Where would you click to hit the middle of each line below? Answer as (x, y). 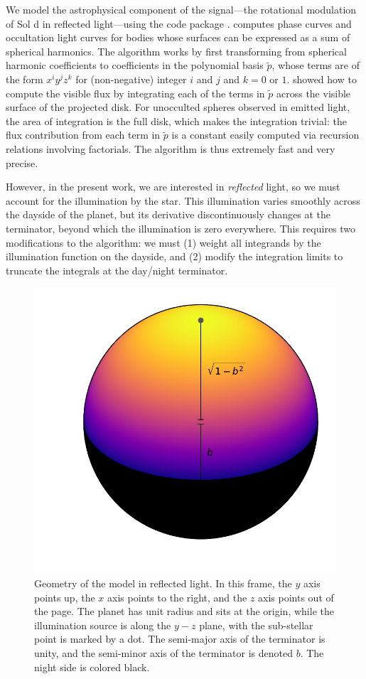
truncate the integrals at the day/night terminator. (117, 270)
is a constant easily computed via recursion (265, 135)
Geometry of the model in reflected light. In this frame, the (163, 583)
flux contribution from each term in (83, 135)
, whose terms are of (316, 65)
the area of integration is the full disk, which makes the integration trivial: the (176, 121)
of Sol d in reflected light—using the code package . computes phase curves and (179, 23)
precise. (22, 162)
